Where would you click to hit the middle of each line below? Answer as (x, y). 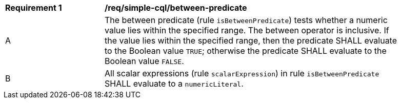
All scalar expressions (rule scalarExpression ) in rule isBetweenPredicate (242, 73)
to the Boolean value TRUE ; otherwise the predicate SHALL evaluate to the (246, 51)
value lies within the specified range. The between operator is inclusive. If (247, 30)
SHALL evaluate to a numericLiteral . (174, 84)
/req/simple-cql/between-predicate (176, 8)
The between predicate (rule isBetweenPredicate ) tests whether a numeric (246, 20)
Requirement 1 (34, 8)
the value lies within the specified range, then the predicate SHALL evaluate (251, 40)
